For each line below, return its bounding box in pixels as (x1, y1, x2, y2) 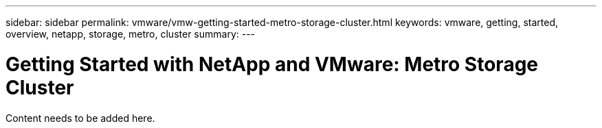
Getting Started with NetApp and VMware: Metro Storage (5, 52, 539, 76)
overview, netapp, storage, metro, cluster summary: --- (5, 28, 256, 40)
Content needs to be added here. (5, 112, 155, 124)
